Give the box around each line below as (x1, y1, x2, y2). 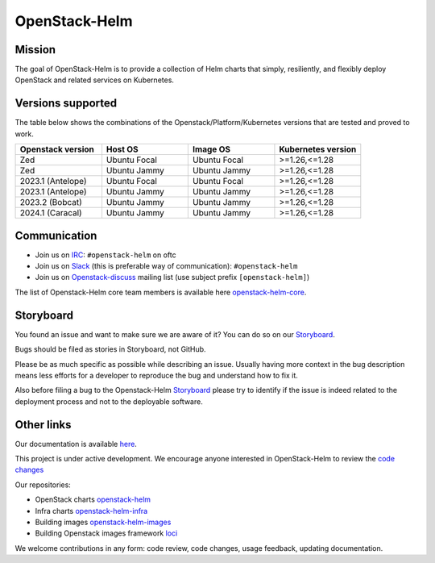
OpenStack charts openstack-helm (35, 494, 151, 504)
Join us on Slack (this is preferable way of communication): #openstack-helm (35, 261, 298, 271)
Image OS (192, 144, 231, 155)
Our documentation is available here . (14, 439, 137, 448)
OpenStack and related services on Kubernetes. (14, 75, 175, 85)
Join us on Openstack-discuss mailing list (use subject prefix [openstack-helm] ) (35, 273, 310, 282)
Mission (14, 43, 56, 56)
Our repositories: (14, 480, 72, 490)
